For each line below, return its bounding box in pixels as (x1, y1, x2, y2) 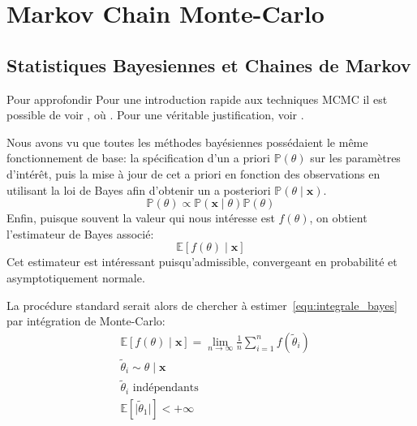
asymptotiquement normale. (6, 269, 145, 286)
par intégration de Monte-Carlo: (6, 312, 166, 329)
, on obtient (309, 209, 368, 226)
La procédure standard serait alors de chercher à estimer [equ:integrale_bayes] (6, 296, 398, 313)
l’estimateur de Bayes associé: (6, 225, 154, 242)
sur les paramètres (310, 149, 401, 166)
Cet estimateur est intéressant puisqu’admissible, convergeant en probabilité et (6, 253, 398, 270)
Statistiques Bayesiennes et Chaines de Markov (6, 52, 411, 77)
